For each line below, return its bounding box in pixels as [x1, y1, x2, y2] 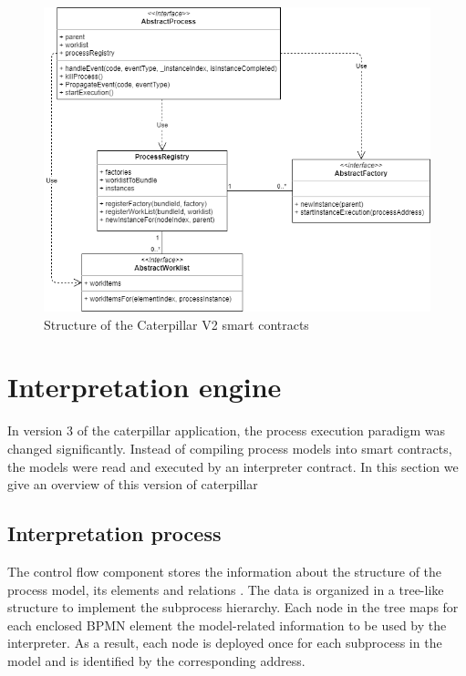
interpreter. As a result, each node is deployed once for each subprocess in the [7, 633, 442, 652]
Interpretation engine [7, 368, 282, 405]
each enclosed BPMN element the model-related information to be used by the [7, 615, 447, 634]
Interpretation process [7, 519, 222, 548]
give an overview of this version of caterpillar [7, 475, 258, 494]
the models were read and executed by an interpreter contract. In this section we [7, 456, 459, 476]
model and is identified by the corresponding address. [7, 650, 305, 670]
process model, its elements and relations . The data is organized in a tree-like [7, 579, 444, 599]
